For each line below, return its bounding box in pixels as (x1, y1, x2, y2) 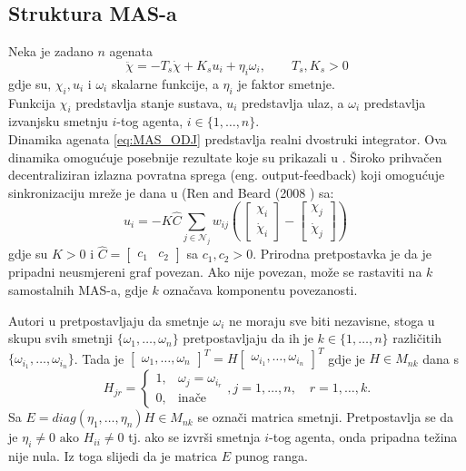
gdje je (328, 348, 365, 368)
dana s (422, 348, 459, 368)
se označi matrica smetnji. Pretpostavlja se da (197, 407, 454, 427)
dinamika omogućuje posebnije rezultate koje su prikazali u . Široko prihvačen (8, 147, 442, 166)
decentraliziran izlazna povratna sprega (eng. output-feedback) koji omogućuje (8, 165, 445, 184)
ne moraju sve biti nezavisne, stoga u (228, 310, 435, 329)
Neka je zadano (8, 42, 94, 61)
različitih (392, 329, 441, 348)
